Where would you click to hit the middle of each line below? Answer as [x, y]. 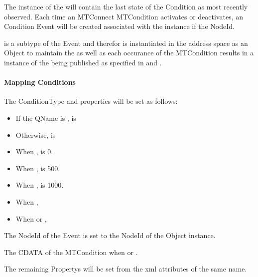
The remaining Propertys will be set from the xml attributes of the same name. [126, 269]
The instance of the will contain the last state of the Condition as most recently [126, 6]
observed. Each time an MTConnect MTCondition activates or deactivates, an [124, 16]
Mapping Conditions [40, 82]
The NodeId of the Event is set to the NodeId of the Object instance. [110, 235]
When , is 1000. [40, 185]
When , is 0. [34, 151]
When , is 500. [38, 168]
